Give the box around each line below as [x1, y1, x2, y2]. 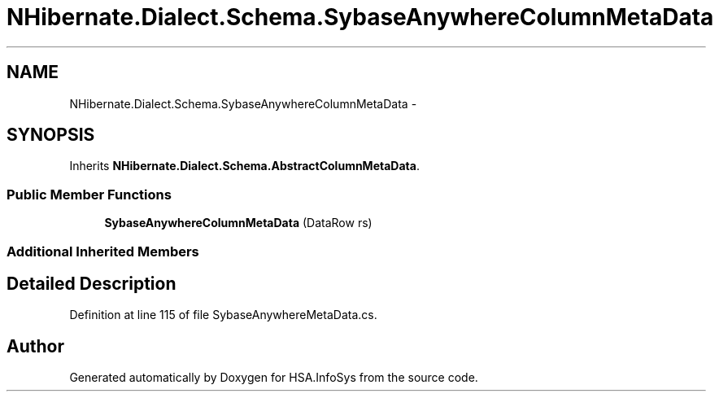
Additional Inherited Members [7, 243, 199, 260]
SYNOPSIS [7, 125, 95, 146]
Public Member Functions [7, 186, 172, 203]
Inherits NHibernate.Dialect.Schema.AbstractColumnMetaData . [69, 159, 420, 173]
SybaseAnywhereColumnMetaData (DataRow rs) [104, 216, 373, 230]
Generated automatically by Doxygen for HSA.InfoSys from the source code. [69, 370, 478, 385]
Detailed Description [7, 273, 176, 294]
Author [7, 335, 64, 356]
